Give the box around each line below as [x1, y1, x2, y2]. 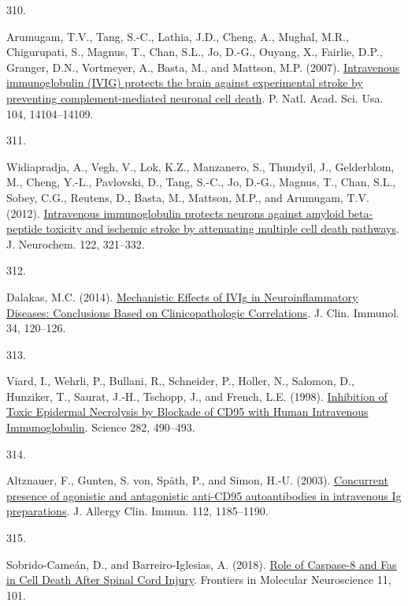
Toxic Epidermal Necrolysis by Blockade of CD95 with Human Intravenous [6, 403, 369, 420]
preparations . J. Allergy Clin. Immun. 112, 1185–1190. [6, 503, 269, 519]
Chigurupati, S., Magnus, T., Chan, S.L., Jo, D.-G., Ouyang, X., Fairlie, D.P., [6, 43, 383, 60]
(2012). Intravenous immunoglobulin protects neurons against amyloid [6, 204, 345, 221]
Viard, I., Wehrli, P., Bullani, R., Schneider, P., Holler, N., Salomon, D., [6, 372, 354, 389]
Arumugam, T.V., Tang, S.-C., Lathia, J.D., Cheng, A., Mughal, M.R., [6, 28, 349, 44]
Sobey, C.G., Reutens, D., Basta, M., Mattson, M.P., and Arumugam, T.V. [6, 189, 369, 205]
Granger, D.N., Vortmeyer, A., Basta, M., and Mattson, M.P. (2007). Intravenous [6, 58, 400, 75]
